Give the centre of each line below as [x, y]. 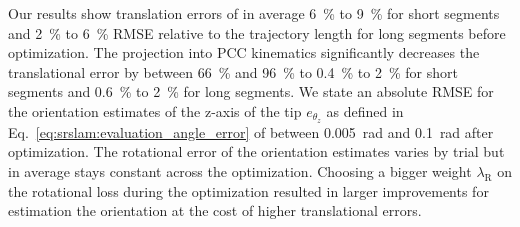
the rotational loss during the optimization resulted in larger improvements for [248, 190]
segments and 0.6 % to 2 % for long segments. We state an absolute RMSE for [251, 91]
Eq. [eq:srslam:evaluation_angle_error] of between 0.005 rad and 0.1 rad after [251, 131]
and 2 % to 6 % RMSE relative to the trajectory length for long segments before [257, 32]
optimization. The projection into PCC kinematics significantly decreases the [244, 52]
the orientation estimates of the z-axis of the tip [155, 110]
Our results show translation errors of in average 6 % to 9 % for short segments [254, 13]
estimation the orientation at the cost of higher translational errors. [215, 210]
